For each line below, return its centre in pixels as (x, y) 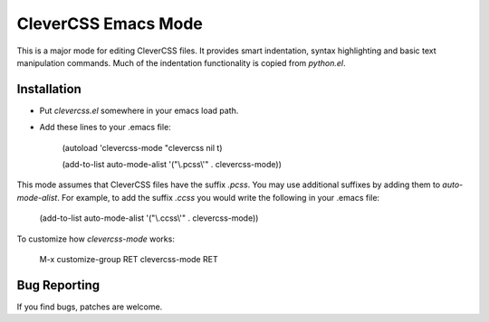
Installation (49, 89)
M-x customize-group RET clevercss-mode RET (129, 259)
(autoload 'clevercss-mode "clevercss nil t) (142, 147)
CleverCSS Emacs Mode (110, 24)
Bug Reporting (58, 285)
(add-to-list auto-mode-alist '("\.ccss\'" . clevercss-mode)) (149, 218)
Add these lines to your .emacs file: (105, 128)
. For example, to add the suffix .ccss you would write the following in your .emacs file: (219, 197)
